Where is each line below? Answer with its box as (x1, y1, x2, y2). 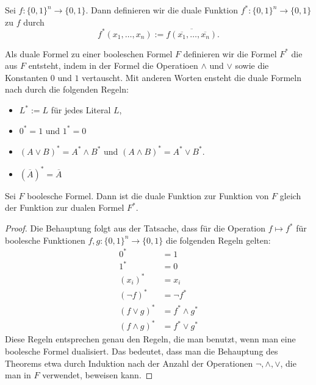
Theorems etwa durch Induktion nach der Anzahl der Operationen (5, 356, 253, 369)
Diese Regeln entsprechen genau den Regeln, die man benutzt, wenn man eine (5, 333, 296, 345)
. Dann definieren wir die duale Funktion (85, 4, 238, 16)
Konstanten (5, 71, 48, 83)
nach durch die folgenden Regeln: (5, 83, 129, 96)
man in (5, 369, 31, 381)
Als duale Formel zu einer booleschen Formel (5, 47, 173, 60)
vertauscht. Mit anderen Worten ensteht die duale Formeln (82, 71, 301, 83)
